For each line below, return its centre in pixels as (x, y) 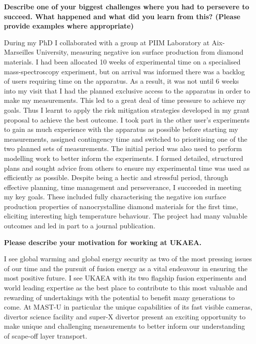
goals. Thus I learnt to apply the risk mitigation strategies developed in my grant (127, 109)
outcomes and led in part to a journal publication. (80, 226)
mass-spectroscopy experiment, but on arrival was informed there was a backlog (125, 71)
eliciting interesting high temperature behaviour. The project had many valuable (126, 216)
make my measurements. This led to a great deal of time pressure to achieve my (125, 100)
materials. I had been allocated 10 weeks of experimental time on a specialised (122, 61)
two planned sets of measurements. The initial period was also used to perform (123, 148)
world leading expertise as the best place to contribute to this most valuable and (126, 288)
